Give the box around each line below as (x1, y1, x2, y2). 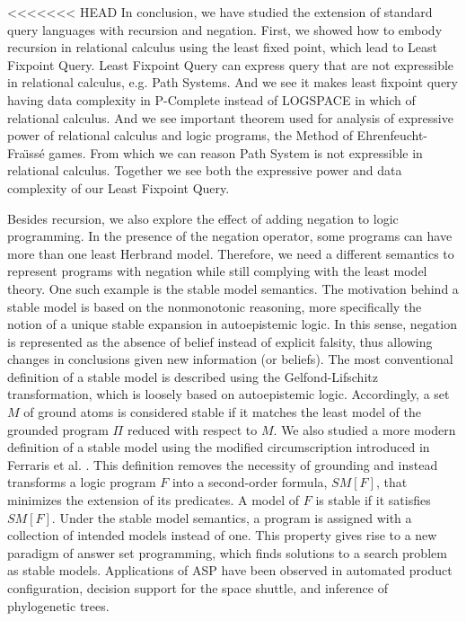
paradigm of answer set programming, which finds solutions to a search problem (7, 543, 447, 562)
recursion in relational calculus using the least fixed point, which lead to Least (7, 38, 438, 57)
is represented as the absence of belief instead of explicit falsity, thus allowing (7, 332, 433, 350)
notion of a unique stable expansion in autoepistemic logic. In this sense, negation (7, 315, 457, 333)
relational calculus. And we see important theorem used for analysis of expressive (7, 108, 453, 127)
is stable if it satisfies (315, 491, 431, 510)
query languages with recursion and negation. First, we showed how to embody (7, 20, 443, 39)
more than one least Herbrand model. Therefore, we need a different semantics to (7, 244, 454, 262)
